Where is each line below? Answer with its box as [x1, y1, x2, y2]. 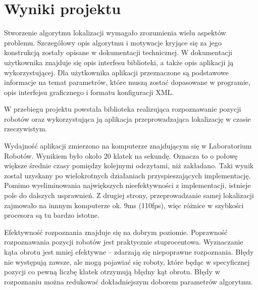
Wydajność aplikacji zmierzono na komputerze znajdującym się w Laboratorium [4, 140, 252, 151]
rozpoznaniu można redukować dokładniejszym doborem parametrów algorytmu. [4, 276, 253, 286]
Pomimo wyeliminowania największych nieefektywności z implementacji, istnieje [4, 180, 251, 190]
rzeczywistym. [4, 123, 47, 134]
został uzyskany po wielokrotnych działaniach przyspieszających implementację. [4, 170, 251, 180]
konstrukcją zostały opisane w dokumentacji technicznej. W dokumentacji [4, 47, 232, 58]
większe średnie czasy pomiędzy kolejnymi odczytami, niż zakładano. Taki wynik [4, 160, 254, 171]
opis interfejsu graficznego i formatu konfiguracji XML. [4, 86, 174, 97]
